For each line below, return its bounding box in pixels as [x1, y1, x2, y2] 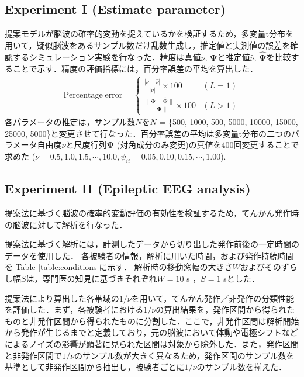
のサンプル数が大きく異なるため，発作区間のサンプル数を [74, 349, 295, 361]
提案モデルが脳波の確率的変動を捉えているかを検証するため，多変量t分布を [5, 27, 294, 40]
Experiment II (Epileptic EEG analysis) [5, 179, 251, 198]
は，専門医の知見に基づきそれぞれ [26, 272, 157, 284]
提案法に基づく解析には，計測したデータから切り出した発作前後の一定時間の [5, 238, 299, 250]
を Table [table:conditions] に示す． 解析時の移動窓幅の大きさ [5, 261, 233, 273]
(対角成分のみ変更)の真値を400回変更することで [116, 139, 299, 151]
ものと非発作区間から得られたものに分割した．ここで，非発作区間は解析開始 [5, 314, 299, 327]
